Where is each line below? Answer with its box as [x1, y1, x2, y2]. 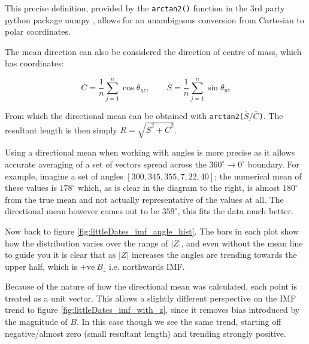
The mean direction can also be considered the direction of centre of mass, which [5, 45, 302, 57]
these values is [5, 181, 57, 194]
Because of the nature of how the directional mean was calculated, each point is [5, 280, 298, 293]
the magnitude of [5, 315, 68, 328]
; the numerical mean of [214, 169, 302, 182]
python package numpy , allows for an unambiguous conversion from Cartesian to [5, 13, 304, 26]
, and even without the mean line [181, 236, 303, 249]
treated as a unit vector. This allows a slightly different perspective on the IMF [5, 291, 296, 304]
